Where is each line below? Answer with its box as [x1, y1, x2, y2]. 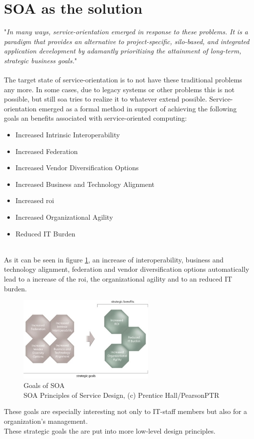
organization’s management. [4, 416, 88, 426]
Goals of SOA [24, 380, 65, 390]
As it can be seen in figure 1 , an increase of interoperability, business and [4, 254, 224, 264]
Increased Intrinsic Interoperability [15, 129, 120, 140]
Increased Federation [15, 146, 78, 156]
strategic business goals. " [4, 55, 77, 65]
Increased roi [15, 195, 54, 206]
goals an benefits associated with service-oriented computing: [4, 113, 187, 123]
